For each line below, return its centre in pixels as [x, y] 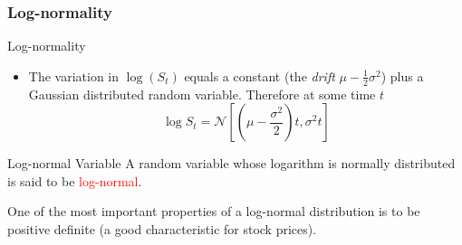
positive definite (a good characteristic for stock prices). [162, 229]
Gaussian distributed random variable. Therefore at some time [202, 94]
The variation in [74, 75]
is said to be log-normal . [75, 180]
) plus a [402, 75]
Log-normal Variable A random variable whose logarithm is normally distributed [231, 163]
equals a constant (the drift [260, 75]
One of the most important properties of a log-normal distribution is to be [214, 211]
